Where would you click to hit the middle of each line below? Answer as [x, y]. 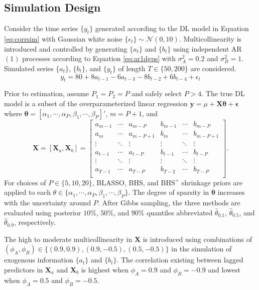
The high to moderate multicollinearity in [68, 239]
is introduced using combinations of [198, 239]
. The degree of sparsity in [169, 192]
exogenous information [39, 260]
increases [231, 192]
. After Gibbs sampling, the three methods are [169, 202]
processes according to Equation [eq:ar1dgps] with [99, 58]
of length [132, 68]
